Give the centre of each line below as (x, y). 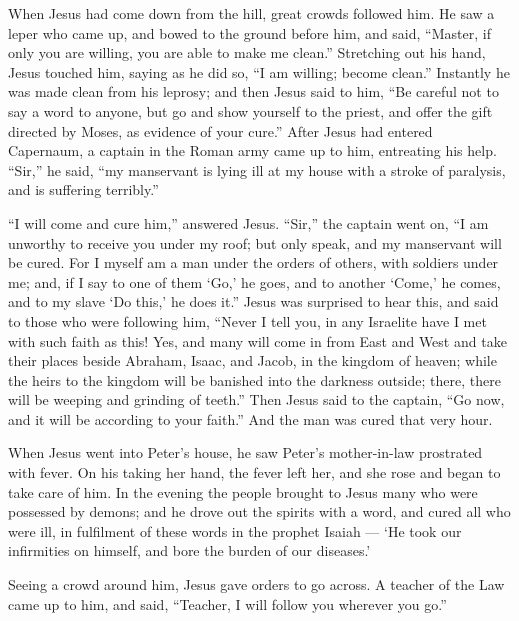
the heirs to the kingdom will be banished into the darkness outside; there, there (254, 379)
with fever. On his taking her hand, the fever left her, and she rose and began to (254, 472)
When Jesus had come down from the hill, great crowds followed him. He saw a (251, 13)
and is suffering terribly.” (83, 189)
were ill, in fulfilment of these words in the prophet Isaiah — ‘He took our (235, 530)
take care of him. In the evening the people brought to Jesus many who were (243, 491)
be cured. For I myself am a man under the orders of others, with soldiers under (253, 262)
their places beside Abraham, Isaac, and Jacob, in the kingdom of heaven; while (252, 360)
